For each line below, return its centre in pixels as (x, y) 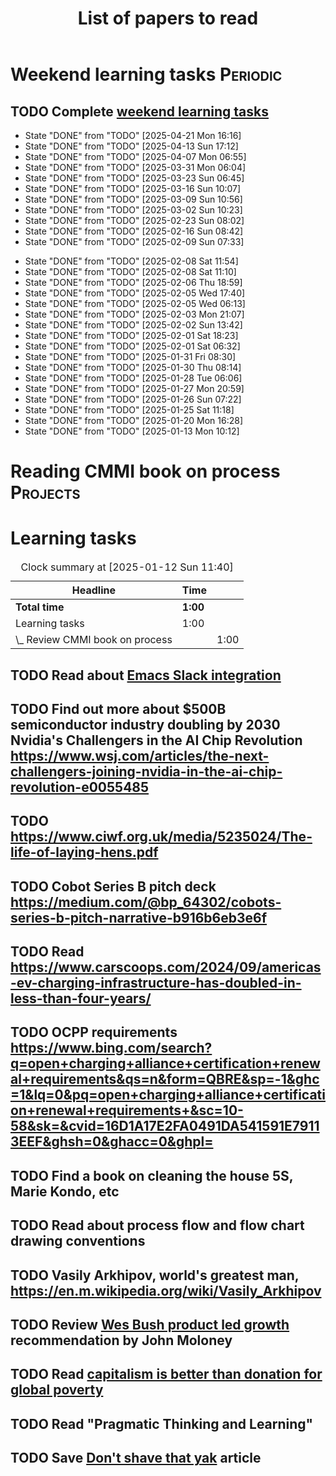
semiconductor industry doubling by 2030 (145, 724)
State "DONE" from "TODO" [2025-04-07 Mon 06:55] (135, 156)
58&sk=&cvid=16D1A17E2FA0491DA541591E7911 (165, 1126)
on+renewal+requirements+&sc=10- (127, 1110)
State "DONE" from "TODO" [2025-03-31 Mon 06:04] (135, 167)
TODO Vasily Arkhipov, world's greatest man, (155, 1275)
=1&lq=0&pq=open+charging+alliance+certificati (168, 1095)
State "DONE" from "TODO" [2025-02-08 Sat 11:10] (130, 271)
